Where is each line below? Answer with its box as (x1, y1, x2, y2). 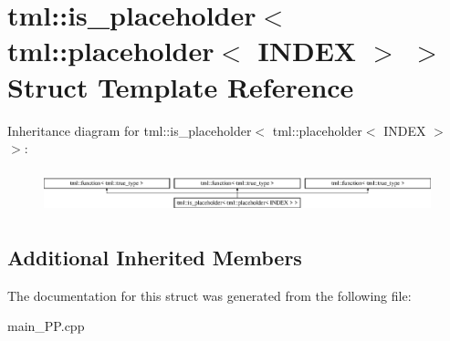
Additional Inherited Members (7, 243, 302, 272)
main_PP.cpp (7, 316, 85, 336)
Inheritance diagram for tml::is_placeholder (7, 120, 252, 139)
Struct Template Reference (7, 67, 354, 105)
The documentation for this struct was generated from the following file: (7, 285, 412, 305)
